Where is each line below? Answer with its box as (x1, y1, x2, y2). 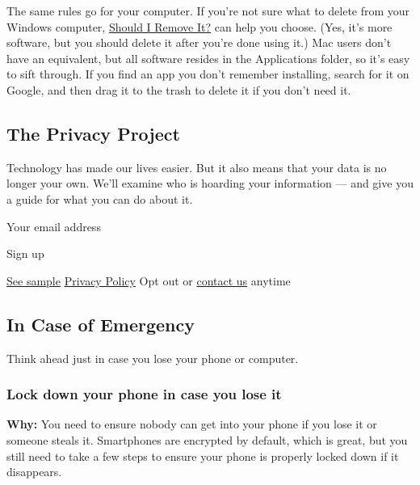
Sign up (6, 245, 44, 262)
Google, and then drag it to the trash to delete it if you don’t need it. (6, 81, 351, 98)
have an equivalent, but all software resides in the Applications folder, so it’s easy (6, 49, 410, 66)
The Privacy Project (6, 120, 180, 145)
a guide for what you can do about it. (6, 190, 193, 207)
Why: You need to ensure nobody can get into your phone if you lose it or (6, 415, 377, 432)
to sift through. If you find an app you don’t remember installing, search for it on (6, 65, 409, 82)
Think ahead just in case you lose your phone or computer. (6, 349, 299, 366)
